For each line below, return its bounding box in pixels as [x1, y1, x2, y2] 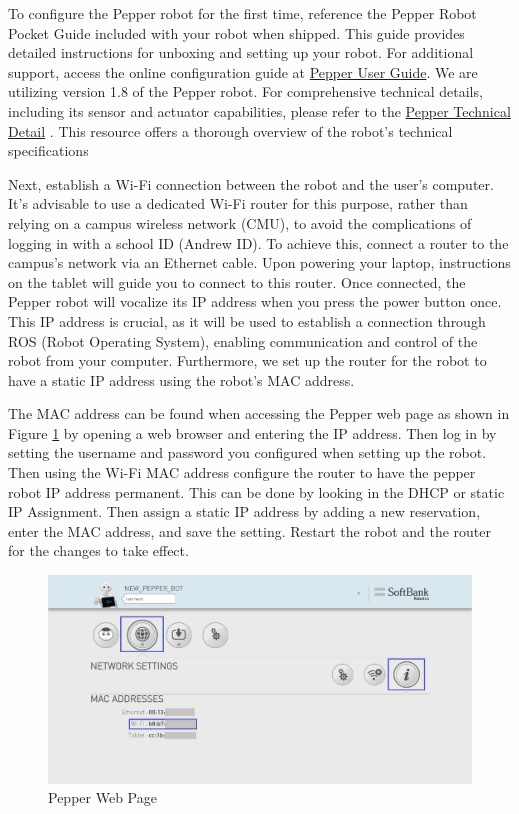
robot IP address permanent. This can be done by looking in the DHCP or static [8, 481, 505, 502]
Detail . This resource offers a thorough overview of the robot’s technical [8, 120, 453, 141]
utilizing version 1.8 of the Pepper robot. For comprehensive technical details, [8, 81, 483, 102]
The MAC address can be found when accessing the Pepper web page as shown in [8, 403, 510, 424]
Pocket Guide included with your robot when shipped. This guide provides [8, 22, 465, 43]
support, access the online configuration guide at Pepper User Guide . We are [8, 61, 478, 82]
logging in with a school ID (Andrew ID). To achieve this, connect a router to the [8, 232, 509, 253]
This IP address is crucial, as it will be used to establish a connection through [8, 310, 486, 331]
